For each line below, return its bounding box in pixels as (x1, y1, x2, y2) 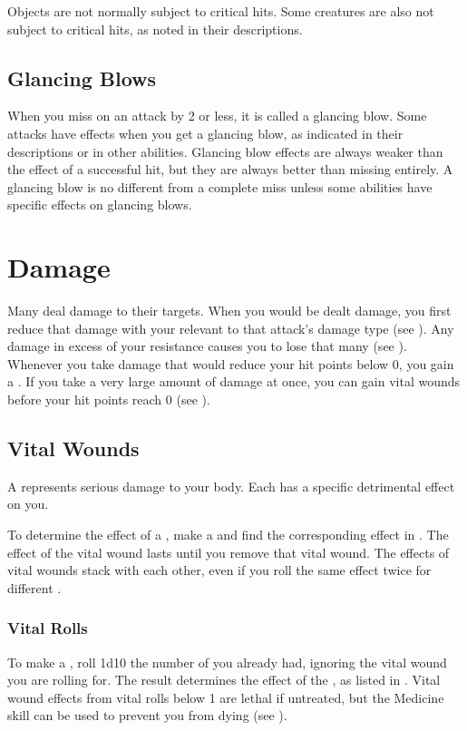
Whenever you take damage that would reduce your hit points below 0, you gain (7, 354, 454, 373)
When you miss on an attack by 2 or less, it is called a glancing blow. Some (7, 106, 427, 125)
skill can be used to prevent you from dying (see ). (7, 706, 287, 725)
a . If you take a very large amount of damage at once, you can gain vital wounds (7, 372, 461, 391)
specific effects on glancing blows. (7, 195, 192, 214)
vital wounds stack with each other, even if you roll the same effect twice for (7, 560, 432, 580)
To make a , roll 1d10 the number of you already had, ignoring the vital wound (7, 652, 447, 671)
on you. (7, 494, 49, 513)
